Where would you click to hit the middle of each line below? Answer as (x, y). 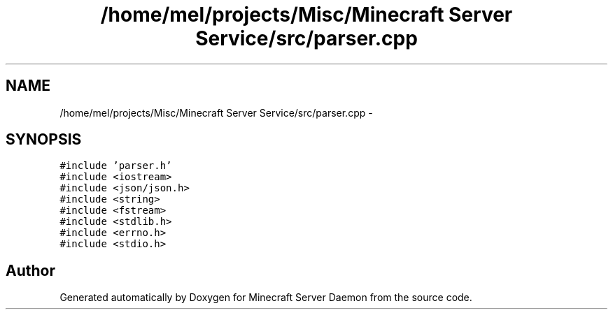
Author (30, 270)
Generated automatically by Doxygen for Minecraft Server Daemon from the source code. (266, 298)
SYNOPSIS (44, 140)
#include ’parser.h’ (116, 166)
